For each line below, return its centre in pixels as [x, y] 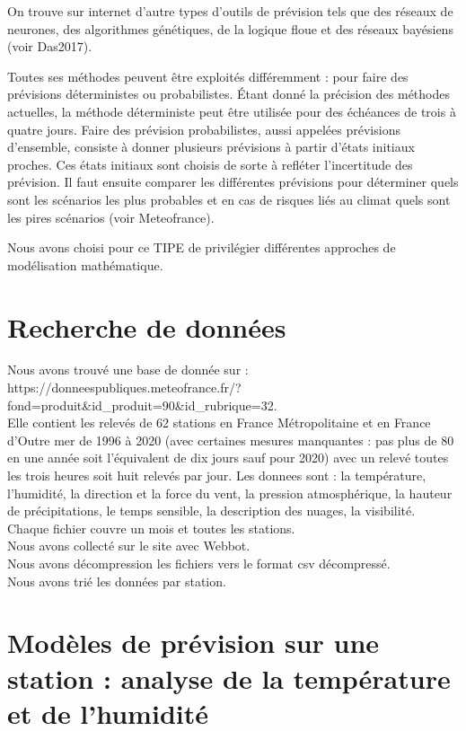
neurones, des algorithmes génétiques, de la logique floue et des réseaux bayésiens [230, 28]
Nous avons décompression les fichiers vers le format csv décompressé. [199, 563]
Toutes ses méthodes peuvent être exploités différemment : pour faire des [208, 76]
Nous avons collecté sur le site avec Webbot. [129, 546]
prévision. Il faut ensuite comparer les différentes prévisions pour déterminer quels [233, 182]
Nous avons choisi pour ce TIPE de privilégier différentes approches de [202, 247]
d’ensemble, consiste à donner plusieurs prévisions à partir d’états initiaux [211, 147]
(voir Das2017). [50, 46]
